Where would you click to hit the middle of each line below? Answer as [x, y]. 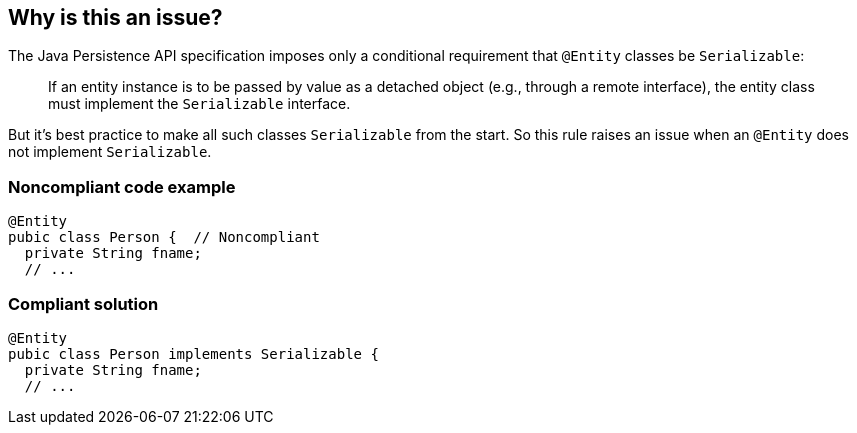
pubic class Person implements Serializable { [193, 353]
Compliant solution [83, 303]
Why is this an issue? [115, 17]
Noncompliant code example [122, 186]
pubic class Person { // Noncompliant [164, 237]
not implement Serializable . [110, 152]
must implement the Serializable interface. [199, 104]
